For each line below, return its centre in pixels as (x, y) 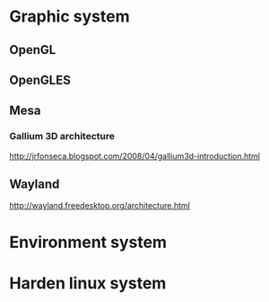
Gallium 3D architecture (62, 137)
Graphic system (69, 17)
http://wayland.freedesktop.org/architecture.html (100, 206)
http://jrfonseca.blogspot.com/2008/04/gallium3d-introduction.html (135, 155)
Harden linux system (88, 283)
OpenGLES (40, 80)
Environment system (88, 242)
